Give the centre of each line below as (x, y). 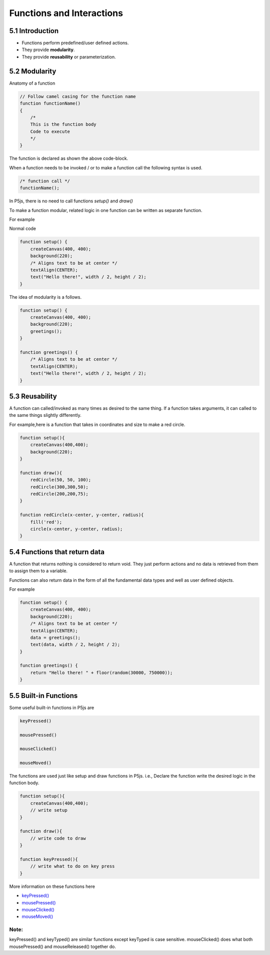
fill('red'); (46, 522)
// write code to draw (58, 838)
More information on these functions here (52, 886)
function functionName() (50, 103)
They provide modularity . (48, 50)
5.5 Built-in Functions (43, 696)
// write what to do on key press (72, 866)
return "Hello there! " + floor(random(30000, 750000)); (101, 672)
